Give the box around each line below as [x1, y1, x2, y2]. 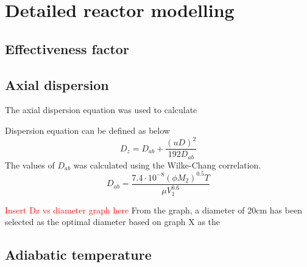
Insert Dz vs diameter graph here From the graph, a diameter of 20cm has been [5, 203, 303, 216]
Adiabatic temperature [5, 245, 152, 264]
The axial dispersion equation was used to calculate [5, 103, 197, 116]
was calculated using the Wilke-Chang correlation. [73, 158, 261, 171]
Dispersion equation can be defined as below [5, 123, 171, 136]
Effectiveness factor [5, 39, 129, 58]
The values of [5, 158, 55, 171]
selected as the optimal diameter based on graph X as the [5, 215, 221, 228]
